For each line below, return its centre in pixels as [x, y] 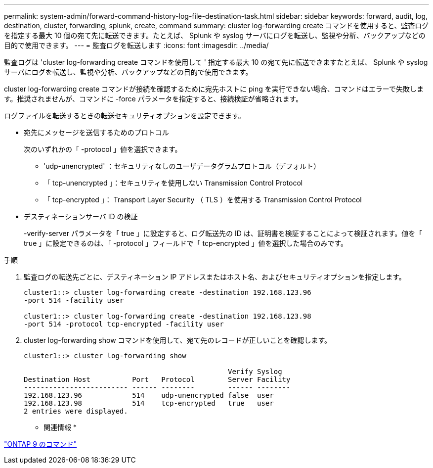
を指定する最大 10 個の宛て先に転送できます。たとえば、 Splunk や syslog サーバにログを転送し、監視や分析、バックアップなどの [215, 35]
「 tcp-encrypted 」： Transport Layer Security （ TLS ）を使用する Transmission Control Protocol [203, 200]
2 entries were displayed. [76, 411]
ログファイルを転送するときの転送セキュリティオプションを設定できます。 [125, 116]
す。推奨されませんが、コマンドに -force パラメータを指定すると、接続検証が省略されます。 [153, 99]
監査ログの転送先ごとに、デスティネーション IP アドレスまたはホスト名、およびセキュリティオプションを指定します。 [215, 277]
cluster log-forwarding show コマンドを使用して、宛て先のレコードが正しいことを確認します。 [178, 340]
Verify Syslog [255, 372]
